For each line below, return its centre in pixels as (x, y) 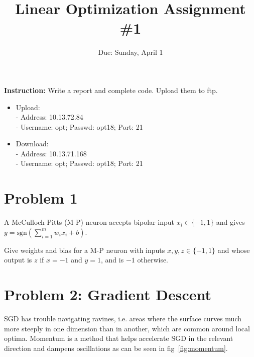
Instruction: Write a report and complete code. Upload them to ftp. (111, 90)
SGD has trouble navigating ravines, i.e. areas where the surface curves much (123, 319)
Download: (32, 144)
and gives (230, 222)
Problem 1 (41, 198)
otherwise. (153, 260)
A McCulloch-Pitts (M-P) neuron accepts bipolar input (89, 222)
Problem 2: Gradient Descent (108, 294)
